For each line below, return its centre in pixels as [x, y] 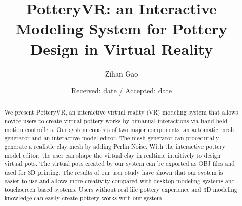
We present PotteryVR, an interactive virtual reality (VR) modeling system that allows [121, 112]
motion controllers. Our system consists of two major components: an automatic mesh [119, 129]
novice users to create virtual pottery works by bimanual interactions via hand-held [116, 121]
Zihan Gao [122, 73]
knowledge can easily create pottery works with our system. [84, 198]
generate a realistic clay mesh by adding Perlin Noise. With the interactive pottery [115, 147]
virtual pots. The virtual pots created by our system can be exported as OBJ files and [119, 164]
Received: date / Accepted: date [122, 91]
